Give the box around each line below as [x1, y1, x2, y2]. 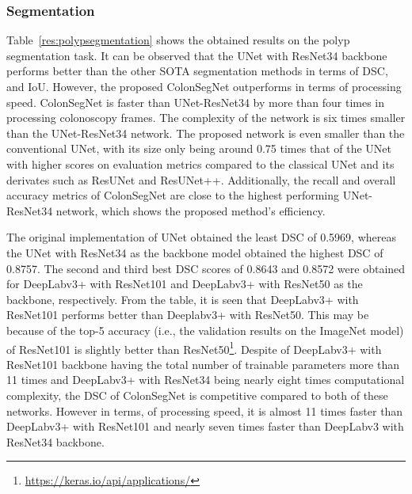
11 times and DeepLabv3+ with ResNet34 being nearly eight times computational [6, 371, 405, 388]
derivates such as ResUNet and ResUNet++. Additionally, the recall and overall [6, 171, 396, 188]
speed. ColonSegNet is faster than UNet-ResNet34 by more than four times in [6, 93, 385, 110]
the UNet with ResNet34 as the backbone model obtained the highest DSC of [6, 244, 383, 260]
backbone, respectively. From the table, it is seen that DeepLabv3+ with [6, 291, 359, 307]
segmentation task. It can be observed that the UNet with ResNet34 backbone [6, 47, 387, 63]
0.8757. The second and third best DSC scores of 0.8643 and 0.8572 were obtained [6, 260, 406, 276]
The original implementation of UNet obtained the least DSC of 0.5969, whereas [6, 229, 396, 245]
